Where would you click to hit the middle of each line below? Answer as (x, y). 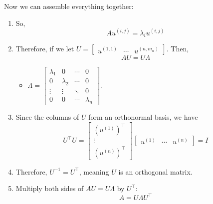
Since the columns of (47, 117)
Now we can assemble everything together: (69, 6)
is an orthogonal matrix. (155, 171)
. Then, (178, 49)
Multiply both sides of (50, 188)
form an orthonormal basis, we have (143, 117)
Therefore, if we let (45, 49)
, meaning (94, 171)
